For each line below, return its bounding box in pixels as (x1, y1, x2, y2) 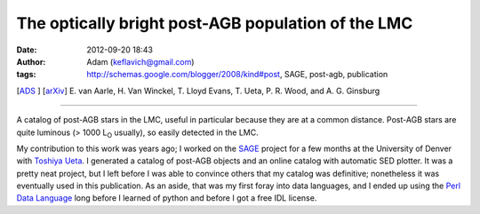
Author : (16, 56, 46, 67)
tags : (16, 69, 36, 80)
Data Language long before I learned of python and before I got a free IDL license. (16, 193, 317, 203)
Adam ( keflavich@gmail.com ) (86, 56, 195, 67)
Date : (16, 44, 37, 55)
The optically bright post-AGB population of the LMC (16, 13, 413, 33)
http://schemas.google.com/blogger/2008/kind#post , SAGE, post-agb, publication (86, 69, 388, 80)
